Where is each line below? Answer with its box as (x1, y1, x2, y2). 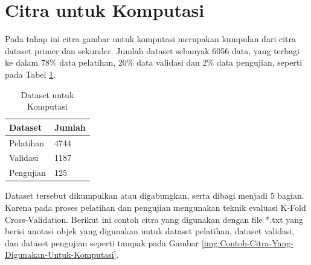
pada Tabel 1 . (5, 67, 56, 80)
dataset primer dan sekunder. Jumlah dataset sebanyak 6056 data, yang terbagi (5, 44, 300, 57)
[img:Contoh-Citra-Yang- (201, 236, 293, 249)
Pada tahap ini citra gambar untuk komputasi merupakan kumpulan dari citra (5, 33, 296, 45)
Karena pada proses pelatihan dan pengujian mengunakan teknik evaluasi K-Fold (5, 201, 306, 213)
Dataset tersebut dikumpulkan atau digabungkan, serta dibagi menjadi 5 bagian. (5, 189, 304, 202)
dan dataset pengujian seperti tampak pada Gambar (5, 236, 199, 249)
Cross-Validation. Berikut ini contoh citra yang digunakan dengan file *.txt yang (5, 213, 304, 225)
